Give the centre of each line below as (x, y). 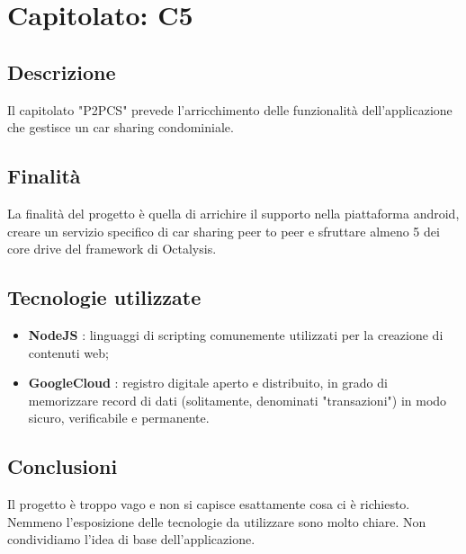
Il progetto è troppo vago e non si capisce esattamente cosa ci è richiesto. (209, 504)
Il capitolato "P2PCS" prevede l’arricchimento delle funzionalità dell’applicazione (230, 109)
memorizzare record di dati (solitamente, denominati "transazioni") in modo (237, 400)
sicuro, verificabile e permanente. (119, 418)
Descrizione (62, 71)
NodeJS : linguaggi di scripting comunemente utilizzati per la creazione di (236, 334)
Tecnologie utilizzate (104, 297)
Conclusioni (63, 466)
